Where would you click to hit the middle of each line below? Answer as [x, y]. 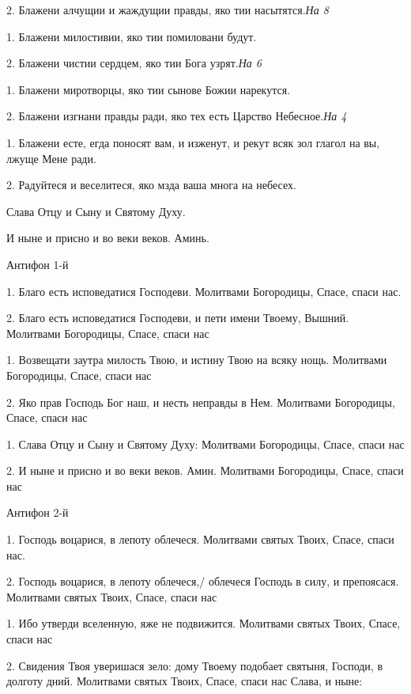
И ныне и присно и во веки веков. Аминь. [108, 238]
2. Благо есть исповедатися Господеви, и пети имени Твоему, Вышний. [178, 318]
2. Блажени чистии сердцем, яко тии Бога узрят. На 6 [134, 63]
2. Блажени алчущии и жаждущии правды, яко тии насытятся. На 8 [168, 9]
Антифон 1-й [38, 264]
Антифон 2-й [38, 512]
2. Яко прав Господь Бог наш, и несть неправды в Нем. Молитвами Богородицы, [201, 402]
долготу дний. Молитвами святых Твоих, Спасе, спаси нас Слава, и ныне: [185, 681]
